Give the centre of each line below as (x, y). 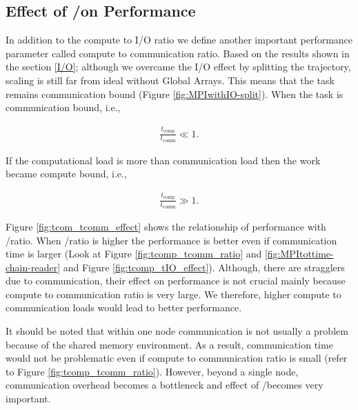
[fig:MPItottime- (299, 254)
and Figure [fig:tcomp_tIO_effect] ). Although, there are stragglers (204, 267)
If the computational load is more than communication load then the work (163, 160)
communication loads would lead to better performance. (124, 307)
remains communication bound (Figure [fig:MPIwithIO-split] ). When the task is (175, 94)
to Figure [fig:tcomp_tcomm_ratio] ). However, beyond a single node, (152, 371)
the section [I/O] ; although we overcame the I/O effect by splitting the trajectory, (178, 67)
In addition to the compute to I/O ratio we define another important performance (179, 40)
